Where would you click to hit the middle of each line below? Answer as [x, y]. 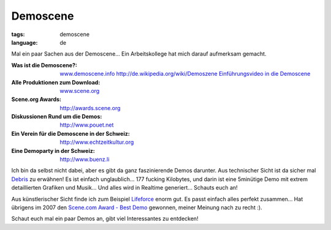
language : [25, 42]
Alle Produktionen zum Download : [56, 82]
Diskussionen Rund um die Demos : [57, 117]
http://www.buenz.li [85, 160]
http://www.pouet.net [87, 125]
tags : [18, 34]
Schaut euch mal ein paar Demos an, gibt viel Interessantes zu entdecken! [105, 219]
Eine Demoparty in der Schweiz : [53, 150]
